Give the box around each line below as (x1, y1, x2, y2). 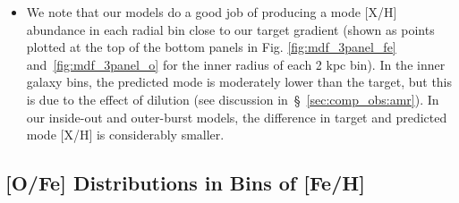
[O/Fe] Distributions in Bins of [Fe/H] (5, 169, 365, 197)
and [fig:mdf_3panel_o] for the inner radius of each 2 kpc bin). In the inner (26, 55, 446, 73)
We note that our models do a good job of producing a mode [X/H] (26, 3, 397, 21)
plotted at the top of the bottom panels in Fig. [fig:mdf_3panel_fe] (26, 38, 396, 56)
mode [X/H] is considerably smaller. (26, 125, 225, 144)
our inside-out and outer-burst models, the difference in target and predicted (26, 107, 447, 126)
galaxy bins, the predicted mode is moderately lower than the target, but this (26, 72, 453, 91)
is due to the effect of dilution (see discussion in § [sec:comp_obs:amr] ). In (26, 89, 439, 108)
